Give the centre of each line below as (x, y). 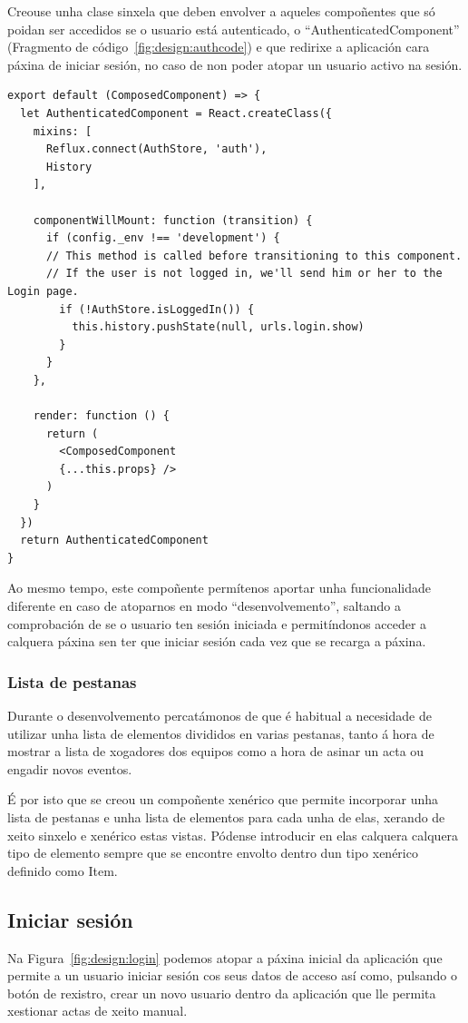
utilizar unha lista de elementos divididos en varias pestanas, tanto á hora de (221, 733)
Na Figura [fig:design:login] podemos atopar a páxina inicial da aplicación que (225, 957)
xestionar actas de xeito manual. (97, 1011)
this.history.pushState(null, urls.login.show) (218, 327)
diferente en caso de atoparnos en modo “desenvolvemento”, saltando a (204, 605)
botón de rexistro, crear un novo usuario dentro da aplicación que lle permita (222, 993)
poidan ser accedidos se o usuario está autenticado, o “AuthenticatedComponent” (234, 29)
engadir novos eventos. (70, 768)
